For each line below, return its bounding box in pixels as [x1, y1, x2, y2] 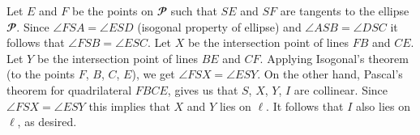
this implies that [88, 97, 170, 114]
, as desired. [17, 113, 77, 130]
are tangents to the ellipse [280, 2, 409, 19]
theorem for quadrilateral [6, 81, 132, 98]
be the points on [72, 2, 154, 19]
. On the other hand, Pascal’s [257, 65, 403, 82]
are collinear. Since [294, 81, 388, 98]
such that [170, 2, 217, 19]
